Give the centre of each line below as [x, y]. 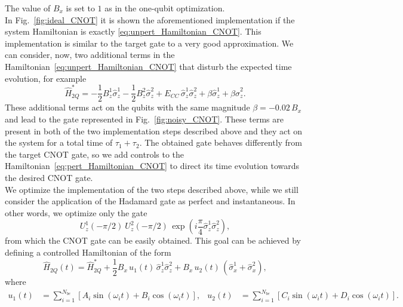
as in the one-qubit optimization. [165, 8]
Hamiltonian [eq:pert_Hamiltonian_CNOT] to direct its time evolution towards [152, 166]
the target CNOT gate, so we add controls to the [95, 154]
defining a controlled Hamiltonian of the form [88, 252]
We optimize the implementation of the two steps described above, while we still [152, 189]
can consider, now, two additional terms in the [90, 55]
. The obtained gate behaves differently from [221, 142]
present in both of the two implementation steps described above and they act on [154, 131]
